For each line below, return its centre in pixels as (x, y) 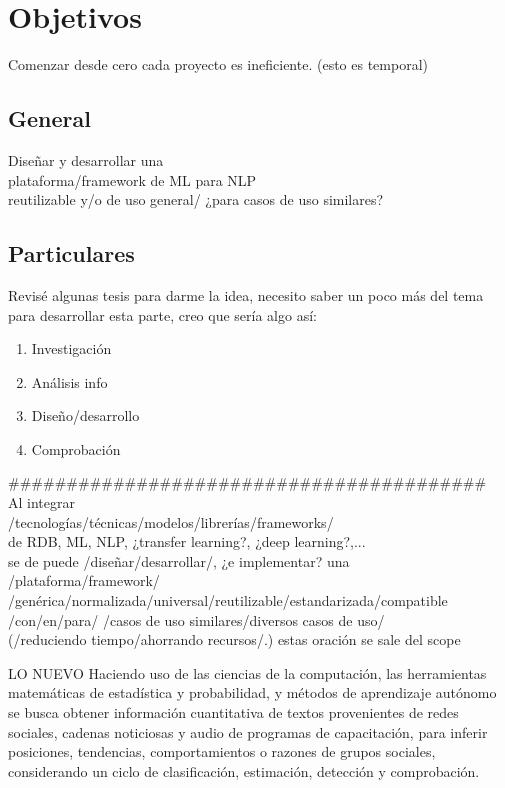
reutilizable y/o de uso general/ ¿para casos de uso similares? (196, 199)
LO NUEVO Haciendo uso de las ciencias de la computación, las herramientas (247, 672)
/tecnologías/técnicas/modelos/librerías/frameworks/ (171, 521)
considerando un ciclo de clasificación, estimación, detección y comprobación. (244, 770)
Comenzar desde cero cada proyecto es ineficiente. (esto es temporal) (218, 64)
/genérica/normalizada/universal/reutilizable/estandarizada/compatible (228, 600)
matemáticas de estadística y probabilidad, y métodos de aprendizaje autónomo (252, 692)
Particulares (71, 253)
